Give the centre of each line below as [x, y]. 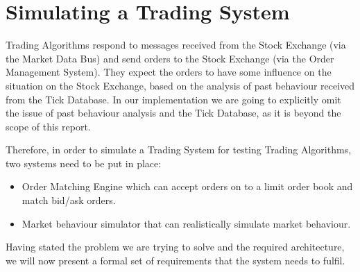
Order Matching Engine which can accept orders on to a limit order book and [187, 186]
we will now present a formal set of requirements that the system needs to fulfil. [175, 260]
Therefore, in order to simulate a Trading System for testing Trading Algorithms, [179, 150]
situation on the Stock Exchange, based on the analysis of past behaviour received [180, 85]
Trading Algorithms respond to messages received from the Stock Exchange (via [176, 45]
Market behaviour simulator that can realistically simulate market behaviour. [186, 223]
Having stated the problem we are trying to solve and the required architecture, [175, 247]
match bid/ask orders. [69, 200]
